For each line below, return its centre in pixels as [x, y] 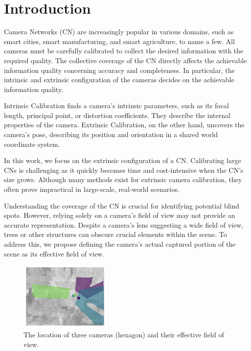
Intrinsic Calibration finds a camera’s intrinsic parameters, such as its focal [116, 105]
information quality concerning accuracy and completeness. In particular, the [119, 70]
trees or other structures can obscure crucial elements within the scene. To [115, 234]
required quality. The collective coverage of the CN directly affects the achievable [125, 60]
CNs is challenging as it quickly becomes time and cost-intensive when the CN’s [124, 170]
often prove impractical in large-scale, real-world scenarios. [92, 189]
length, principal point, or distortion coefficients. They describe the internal [117, 115]
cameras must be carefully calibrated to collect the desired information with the [124, 51]
